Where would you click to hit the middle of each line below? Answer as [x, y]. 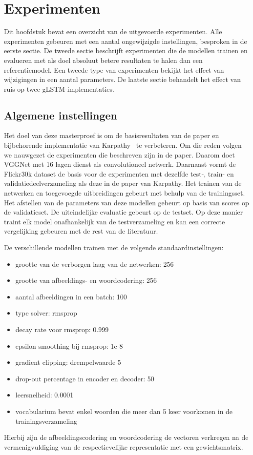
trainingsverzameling [46, 421]
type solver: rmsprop [46, 313]
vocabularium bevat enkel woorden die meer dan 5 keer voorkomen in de [124, 411]
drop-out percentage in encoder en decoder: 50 [85, 378]
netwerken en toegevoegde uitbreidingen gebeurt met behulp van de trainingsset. [125, 193]
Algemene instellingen [61, 115]
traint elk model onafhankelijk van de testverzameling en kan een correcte [115, 221]
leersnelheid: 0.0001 [44, 395]
